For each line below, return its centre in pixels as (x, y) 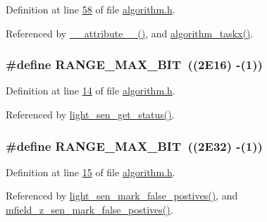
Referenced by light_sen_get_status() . (90, 114)
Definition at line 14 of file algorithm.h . (91, 91)
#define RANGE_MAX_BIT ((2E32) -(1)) (134, 146)
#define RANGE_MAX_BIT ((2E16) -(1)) (134, 64)
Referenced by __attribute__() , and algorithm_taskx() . (130, 33)
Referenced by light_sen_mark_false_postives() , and (122, 196)
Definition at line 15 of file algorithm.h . (91, 172)
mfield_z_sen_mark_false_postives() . (89, 209)
